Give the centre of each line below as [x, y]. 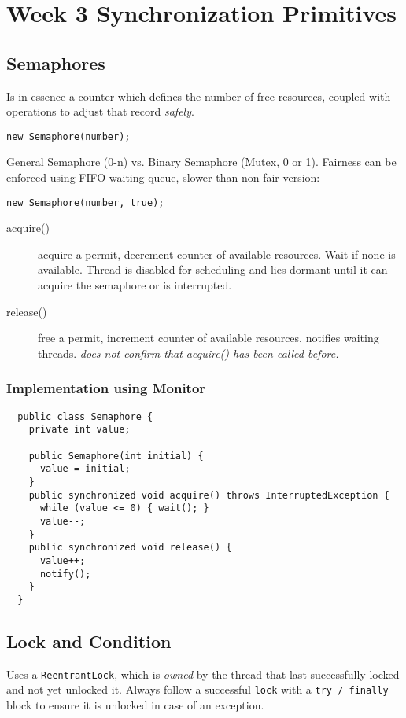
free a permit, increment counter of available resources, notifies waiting [209, 338]
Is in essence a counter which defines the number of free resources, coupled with [199, 96]
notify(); [65, 574]
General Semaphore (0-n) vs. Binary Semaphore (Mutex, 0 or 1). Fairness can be [201, 162]
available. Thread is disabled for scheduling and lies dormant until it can [213, 269]
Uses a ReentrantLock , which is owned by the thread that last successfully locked [203, 674]
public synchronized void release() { [130, 548]
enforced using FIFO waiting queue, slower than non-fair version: [163, 177]
